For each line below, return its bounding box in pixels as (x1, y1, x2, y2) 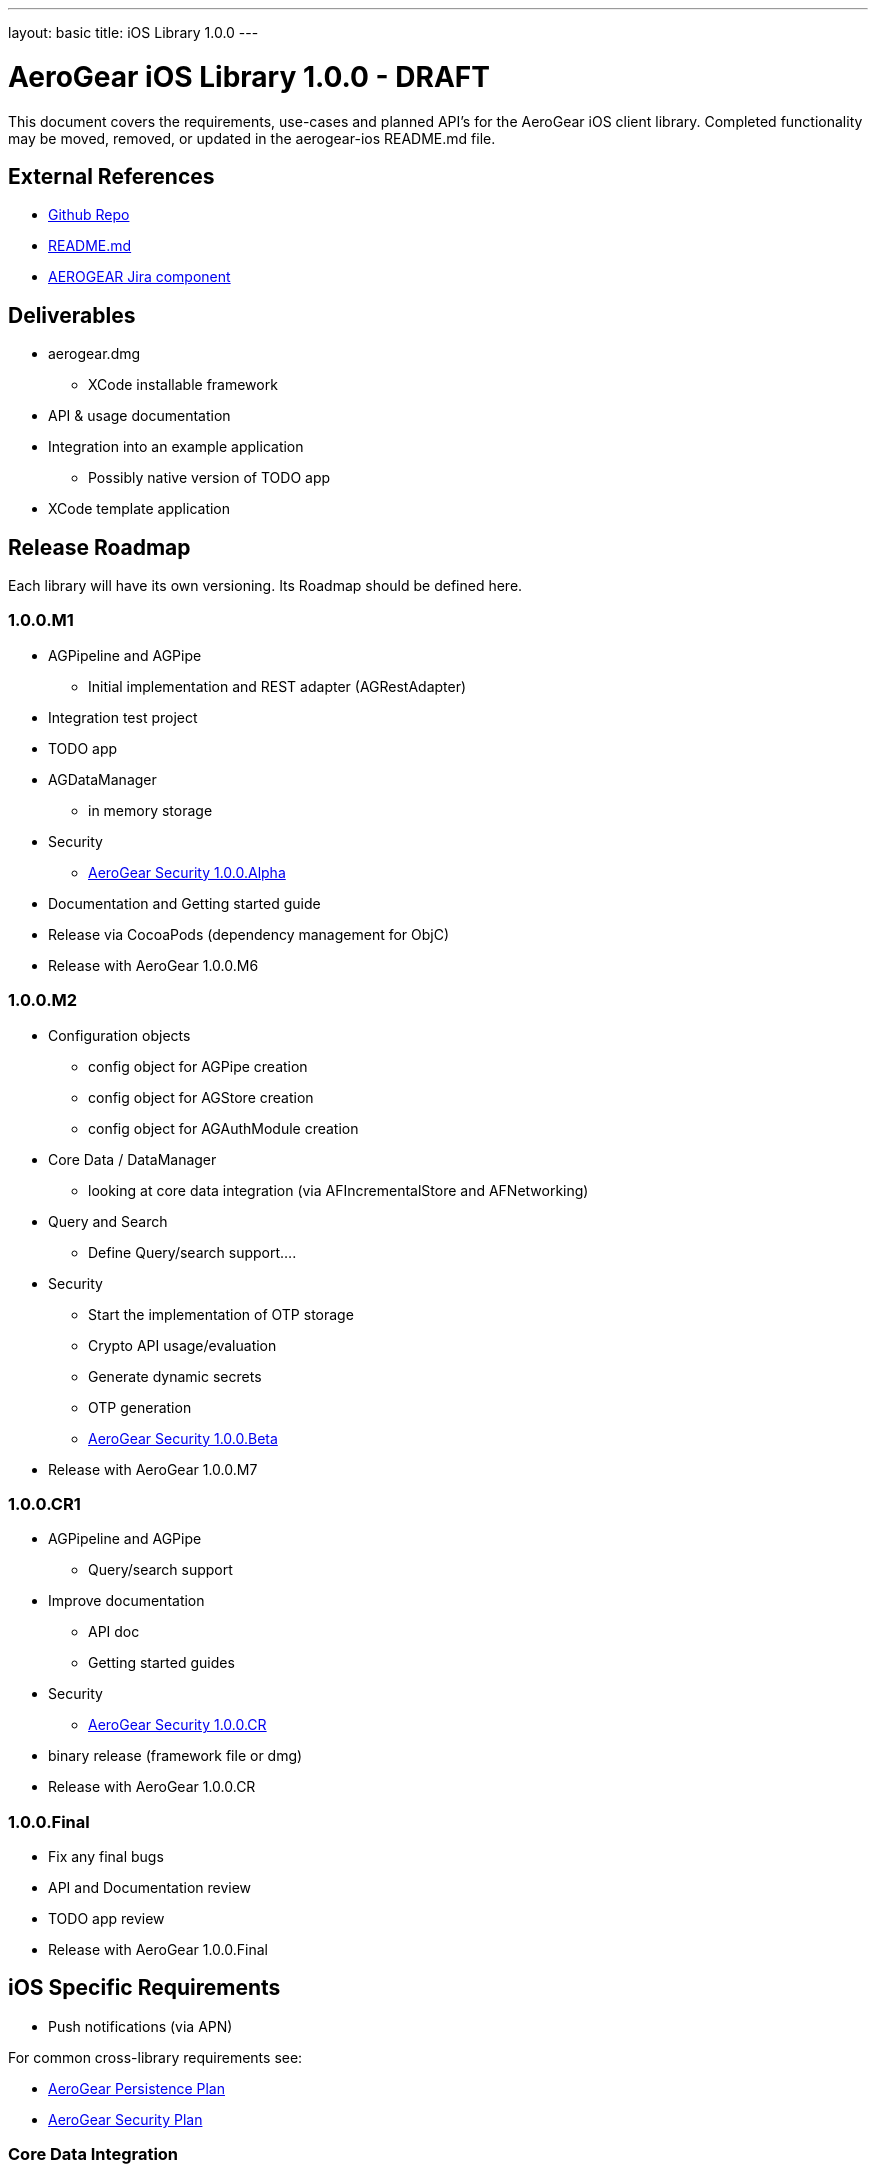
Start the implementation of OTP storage (88, 1305, 354, 1323)
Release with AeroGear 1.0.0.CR (48, 1778, 256, 1796)
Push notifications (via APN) (48, 2017, 233, 2035)
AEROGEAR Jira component (48, 268, 231, 286)
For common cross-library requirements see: (8, 2048, 303, 2066)
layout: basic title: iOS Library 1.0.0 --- (8, 24, 259, 41)
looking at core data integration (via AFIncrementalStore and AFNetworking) (88, 1181, 589, 1199)
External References (8, 163, 215, 189)
